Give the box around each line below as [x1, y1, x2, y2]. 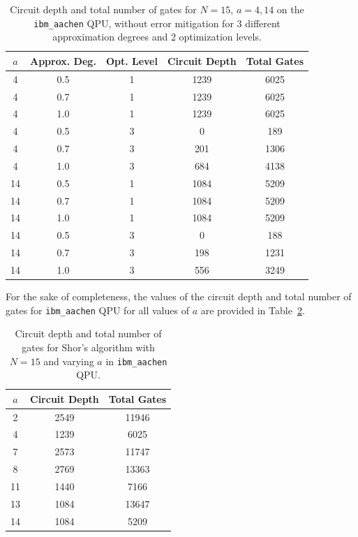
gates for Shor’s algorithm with [22, 339, 155, 354]
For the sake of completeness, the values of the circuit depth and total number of [6, 289, 352, 304]
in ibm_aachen [105, 353, 167, 368]
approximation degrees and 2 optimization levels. [52, 29, 262, 44]
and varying [43, 353, 94, 368]
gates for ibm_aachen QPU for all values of [6, 302, 189, 317]
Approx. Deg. [30, 53, 96, 68]
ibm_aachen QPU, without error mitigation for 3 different [33, 15, 281, 30]
